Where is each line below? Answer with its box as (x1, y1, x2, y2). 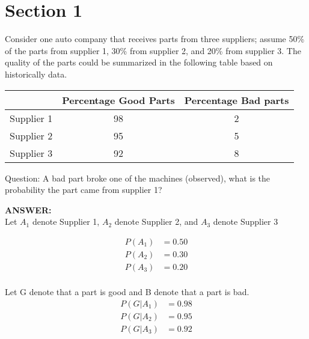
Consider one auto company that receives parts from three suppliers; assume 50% (5, 32, 305, 45)
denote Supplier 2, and (114, 215, 198, 228)
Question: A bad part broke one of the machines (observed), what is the (5, 171, 271, 184)
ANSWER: (5, 203, 52, 216)
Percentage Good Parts (62, 93, 175, 107)
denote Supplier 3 (213, 215, 278, 228)
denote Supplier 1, (32, 215, 100, 228)
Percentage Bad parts (184, 93, 289, 107)
